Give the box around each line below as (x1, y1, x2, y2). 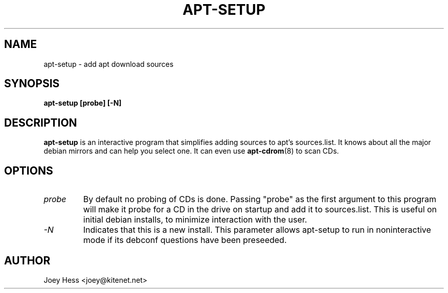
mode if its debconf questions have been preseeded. (83, 235, 287, 246)
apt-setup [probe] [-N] (43, 99, 122, 108)
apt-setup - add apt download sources (43, 59, 174, 68)
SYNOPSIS (4, 77, 60, 90)
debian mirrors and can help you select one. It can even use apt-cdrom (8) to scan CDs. (43, 146, 339, 156)
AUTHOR (4, 254, 51, 267)
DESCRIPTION (4, 116, 77, 129)
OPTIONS (4, 164, 53, 177)
